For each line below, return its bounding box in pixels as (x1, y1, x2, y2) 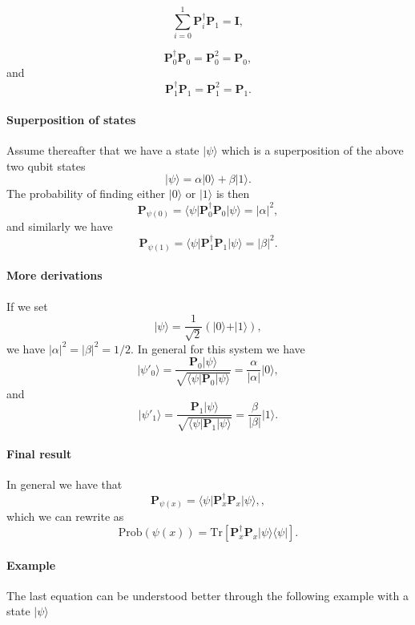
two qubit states (6, 157, 86, 174)
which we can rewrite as (6, 508, 124, 525)
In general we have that (6, 476, 123, 493)
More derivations (6, 267, 103, 284)
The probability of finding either (6, 185, 166, 202)
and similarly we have (6, 218, 113, 235)
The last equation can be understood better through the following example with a (6, 587, 409, 603)
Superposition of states (6, 111, 136, 127)
